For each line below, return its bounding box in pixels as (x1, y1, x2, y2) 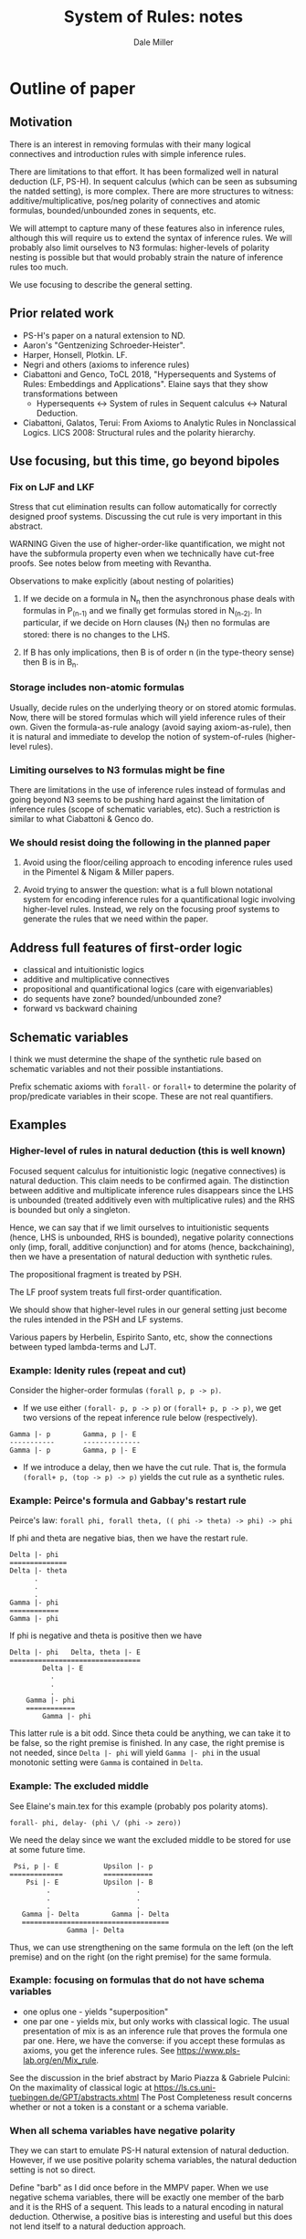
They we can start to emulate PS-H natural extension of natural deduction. (9, 2145, 290, 2156)
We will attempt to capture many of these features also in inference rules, (9, 222, 286, 234)
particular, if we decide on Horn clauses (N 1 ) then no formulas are (22, 616, 270, 630)
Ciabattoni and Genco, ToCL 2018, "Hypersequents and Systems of (22, 368, 277, 380)
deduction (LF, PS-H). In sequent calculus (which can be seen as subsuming (9, 175, 298, 186)
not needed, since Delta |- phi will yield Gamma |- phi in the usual (9, 1747, 260, 1759)
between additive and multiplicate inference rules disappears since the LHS (9, 1184, 294, 1195)
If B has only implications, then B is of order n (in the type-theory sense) (22, 646, 295, 657)
